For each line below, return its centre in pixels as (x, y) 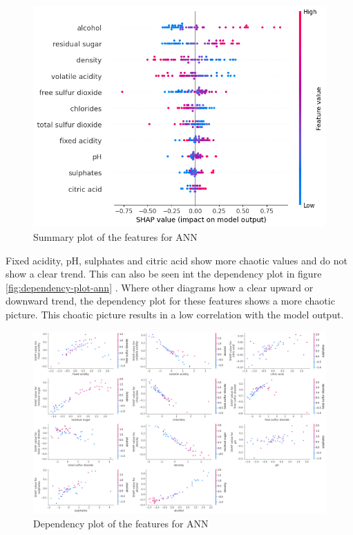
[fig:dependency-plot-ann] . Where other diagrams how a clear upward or (160, 287)
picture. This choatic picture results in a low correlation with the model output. (175, 315)
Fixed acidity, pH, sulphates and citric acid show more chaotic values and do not (176, 260)
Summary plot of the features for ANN (115, 237)
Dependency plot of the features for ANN (121, 523)
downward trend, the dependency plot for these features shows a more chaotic (170, 301)
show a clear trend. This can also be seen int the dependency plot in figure (164, 274)
